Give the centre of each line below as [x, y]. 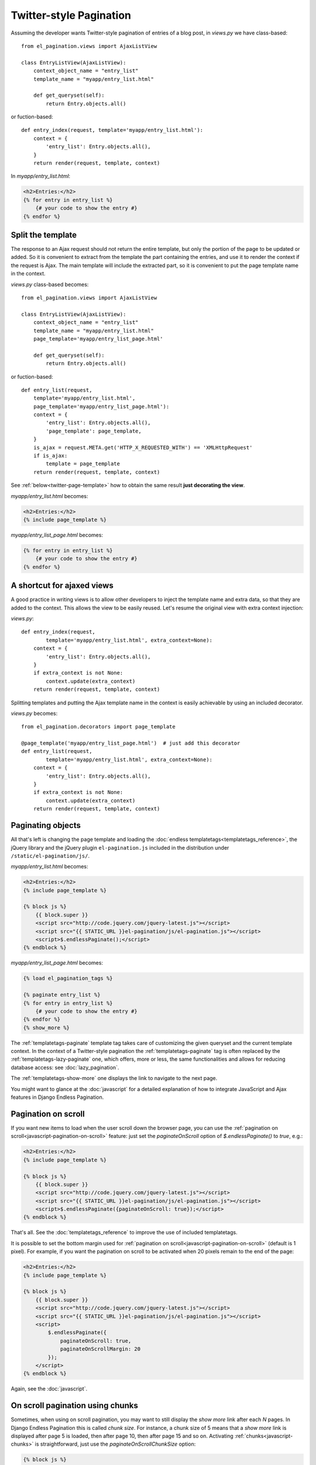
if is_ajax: [50, 456]
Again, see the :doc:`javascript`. [49, 1389]
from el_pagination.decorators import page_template [98, 727]
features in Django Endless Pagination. [57, 1097]
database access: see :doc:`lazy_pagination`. [65, 1067]
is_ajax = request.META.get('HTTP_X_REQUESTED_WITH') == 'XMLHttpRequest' [143, 447]
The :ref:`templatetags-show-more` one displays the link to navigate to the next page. [114, 1078]
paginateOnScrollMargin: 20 [100, 1349]
